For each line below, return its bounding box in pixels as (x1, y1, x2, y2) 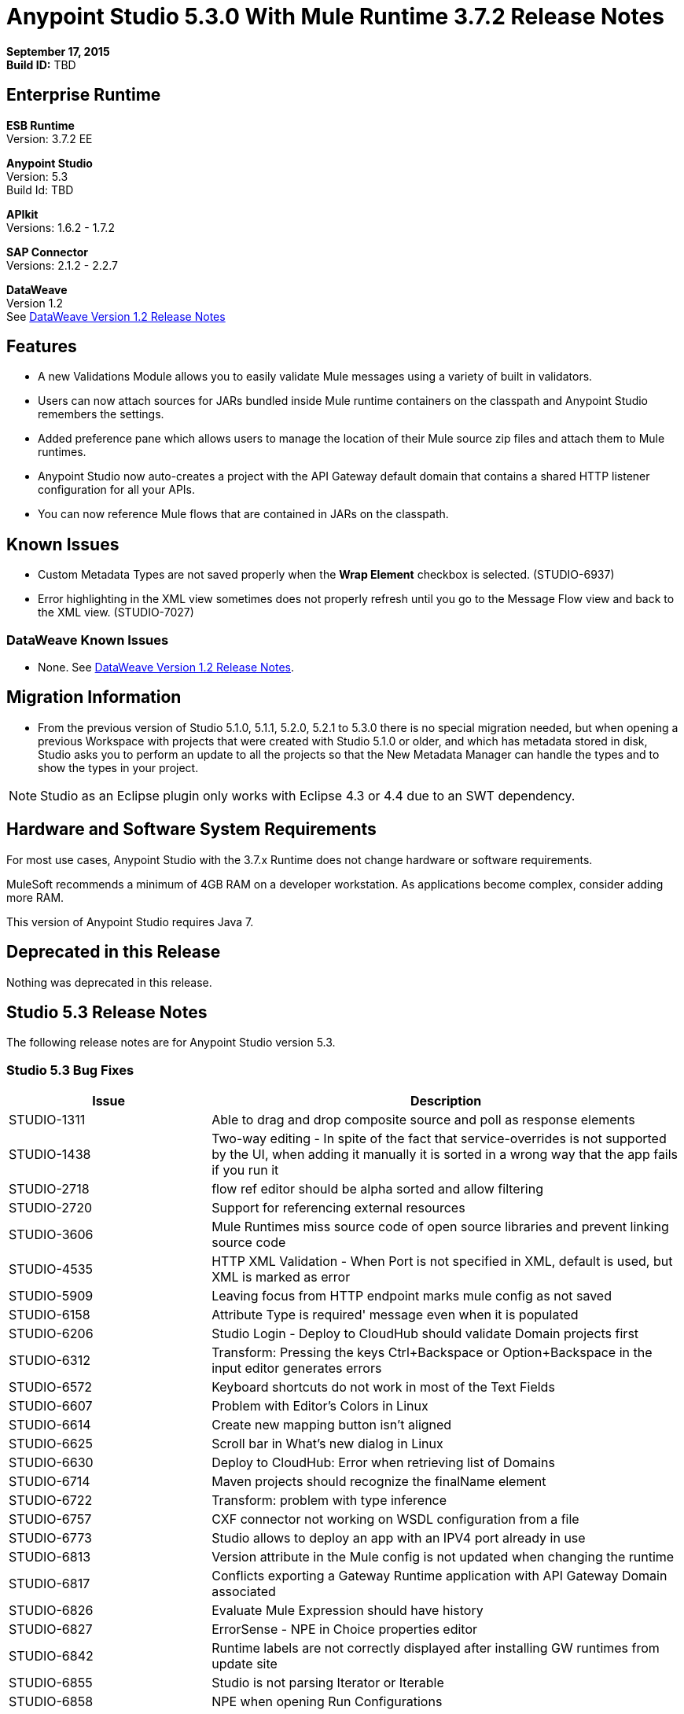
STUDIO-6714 (9, 1473, 90, 1490)
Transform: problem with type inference (211, 1492, 447, 1509)
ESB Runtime (6, 118, 75, 132)
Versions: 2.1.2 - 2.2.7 (6, 258, 118, 272)
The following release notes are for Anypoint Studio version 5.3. (6, 1035, 336, 1050)
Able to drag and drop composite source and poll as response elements (211, 1112, 635, 1128)
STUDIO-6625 (9, 1436, 93, 1452)
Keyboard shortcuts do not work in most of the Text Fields (211, 1379, 555, 1396)
